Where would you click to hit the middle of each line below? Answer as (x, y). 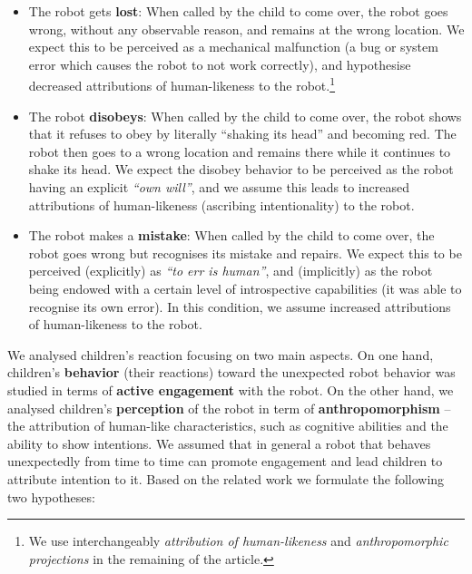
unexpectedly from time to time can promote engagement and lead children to (225, 461)
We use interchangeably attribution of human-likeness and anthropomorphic (238, 541)
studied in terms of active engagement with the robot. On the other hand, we (231, 389)
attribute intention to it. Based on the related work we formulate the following (226, 478)
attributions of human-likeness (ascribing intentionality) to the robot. (221, 204)
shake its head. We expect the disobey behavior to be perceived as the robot (241, 169)
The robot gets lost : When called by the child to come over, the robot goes (238, 11)
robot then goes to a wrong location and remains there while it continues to (240, 151)
